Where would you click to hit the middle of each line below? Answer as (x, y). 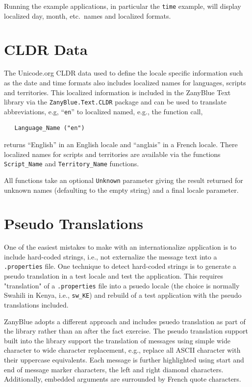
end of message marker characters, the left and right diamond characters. (114, 369)
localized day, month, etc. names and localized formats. (88, 15)
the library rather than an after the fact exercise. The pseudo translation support (126, 331)
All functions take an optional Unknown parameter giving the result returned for (124, 180)
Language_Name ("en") (50, 128)
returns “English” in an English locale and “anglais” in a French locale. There (121, 144)
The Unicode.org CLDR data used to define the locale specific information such (124, 73)
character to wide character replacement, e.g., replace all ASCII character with (122, 350)
